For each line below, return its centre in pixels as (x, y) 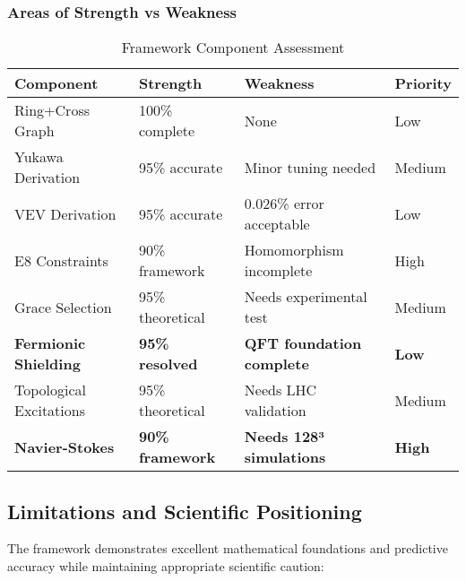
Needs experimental (306, 297)
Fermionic (50, 343)
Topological (51, 390)
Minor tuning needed (310, 167)
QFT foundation (303, 343)
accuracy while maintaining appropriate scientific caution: (166, 566)
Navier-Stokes (65, 447)
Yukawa (39, 157)
